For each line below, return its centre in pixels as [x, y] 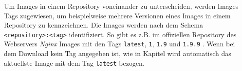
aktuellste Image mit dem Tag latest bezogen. [74, 63]
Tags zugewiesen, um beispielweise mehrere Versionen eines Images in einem [117, 15]
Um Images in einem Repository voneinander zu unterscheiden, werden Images [121, 6]
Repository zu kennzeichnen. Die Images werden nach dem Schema [103, 25]
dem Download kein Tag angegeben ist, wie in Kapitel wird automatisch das [118, 53]
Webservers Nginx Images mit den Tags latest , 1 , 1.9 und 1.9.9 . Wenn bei [120, 44]
